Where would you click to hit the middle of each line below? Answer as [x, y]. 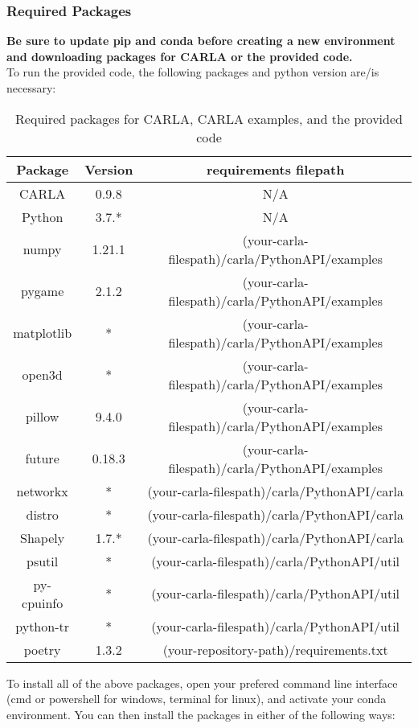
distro [42, 514]
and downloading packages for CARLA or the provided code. [180, 56]
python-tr [42, 626]
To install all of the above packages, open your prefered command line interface [202, 683]
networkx [42, 491]
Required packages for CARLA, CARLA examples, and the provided [209, 118]
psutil [43, 561]
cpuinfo [43, 603]
